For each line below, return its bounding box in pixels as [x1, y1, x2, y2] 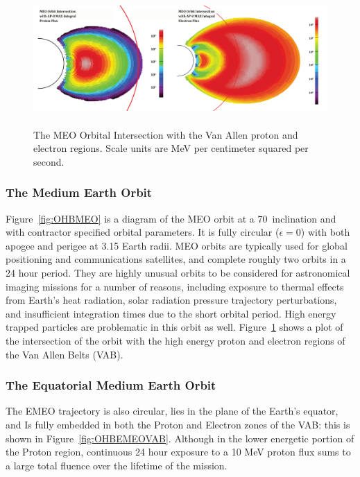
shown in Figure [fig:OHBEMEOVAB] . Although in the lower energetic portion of [6, 431, 354, 445]
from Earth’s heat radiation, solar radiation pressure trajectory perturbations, [6, 293, 337, 307]
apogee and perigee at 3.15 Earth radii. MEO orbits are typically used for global [6, 238, 348, 252]
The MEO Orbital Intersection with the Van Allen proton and [33, 127, 298, 141]
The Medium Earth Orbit [6, 184, 153, 201]
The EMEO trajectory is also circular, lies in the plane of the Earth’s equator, [6, 404, 338, 418]
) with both [300, 225, 350, 239]
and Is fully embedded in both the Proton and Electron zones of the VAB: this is [6, 417, 350, 431]
